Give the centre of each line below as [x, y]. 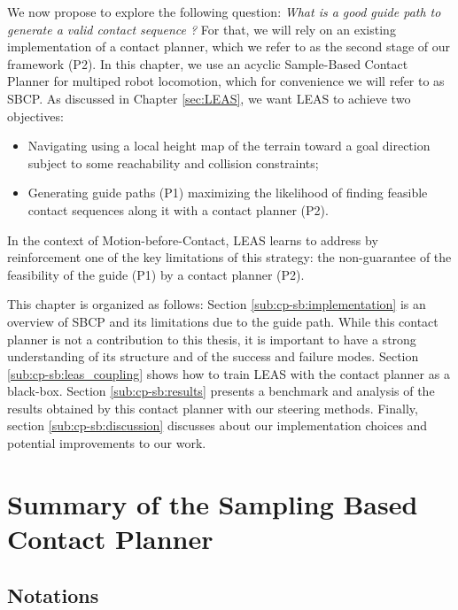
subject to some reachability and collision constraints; [173, 162]
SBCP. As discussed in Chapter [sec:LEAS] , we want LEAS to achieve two [209, 98]
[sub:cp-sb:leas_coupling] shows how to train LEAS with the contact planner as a [229, 373]
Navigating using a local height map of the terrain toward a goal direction [229, 146]
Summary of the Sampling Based [213, 503]
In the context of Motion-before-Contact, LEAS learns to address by [193, 239]
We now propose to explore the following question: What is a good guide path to [224, 12]
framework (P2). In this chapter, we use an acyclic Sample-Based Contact [208, 63]
